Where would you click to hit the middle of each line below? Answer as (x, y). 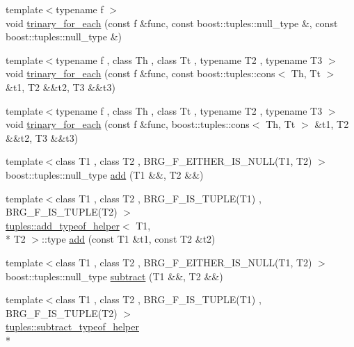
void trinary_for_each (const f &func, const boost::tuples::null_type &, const (172, 23)
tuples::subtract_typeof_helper (72, 326)
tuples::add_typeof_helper (63, 225)
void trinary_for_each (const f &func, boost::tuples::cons (128, 124)
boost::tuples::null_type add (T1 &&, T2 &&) (105, 174)
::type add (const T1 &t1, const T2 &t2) (129, 239)
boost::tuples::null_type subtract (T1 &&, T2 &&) (114, 276)
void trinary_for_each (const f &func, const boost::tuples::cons (140, 73)
